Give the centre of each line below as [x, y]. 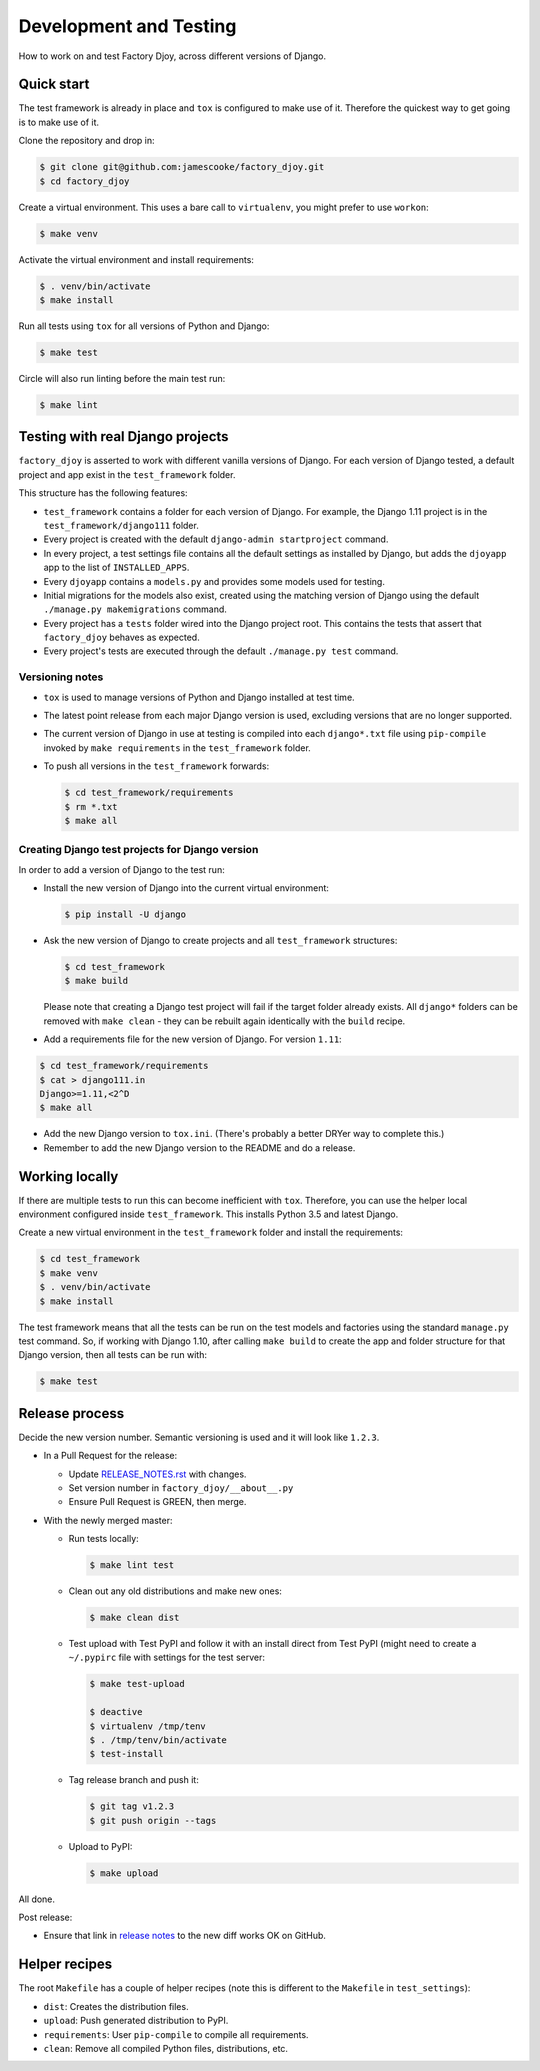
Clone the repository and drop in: [86, 141]
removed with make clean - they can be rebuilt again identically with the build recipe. [224, 1021]
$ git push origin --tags [153, 1820]
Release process [71, 1413]
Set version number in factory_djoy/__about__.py [181, 1487]
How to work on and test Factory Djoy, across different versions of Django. [172, 56]
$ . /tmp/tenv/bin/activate [158, 1740]
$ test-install [126, 1754]
